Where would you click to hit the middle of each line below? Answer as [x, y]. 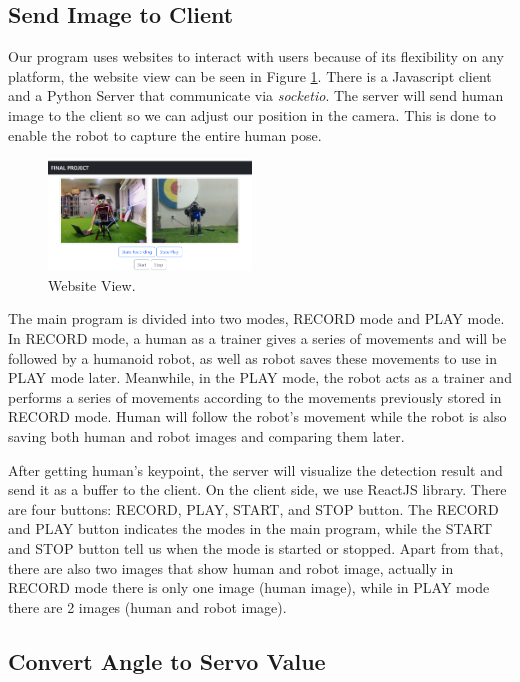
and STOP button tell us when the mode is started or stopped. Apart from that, [256, 547]
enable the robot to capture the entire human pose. [165, 134]
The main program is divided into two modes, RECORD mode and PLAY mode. [256, 318]
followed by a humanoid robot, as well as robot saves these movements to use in [252, 357]
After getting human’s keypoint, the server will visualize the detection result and [255, 469]
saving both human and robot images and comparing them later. [206, 435]
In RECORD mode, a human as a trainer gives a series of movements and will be [257, 337]
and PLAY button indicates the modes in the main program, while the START [250, 528]
